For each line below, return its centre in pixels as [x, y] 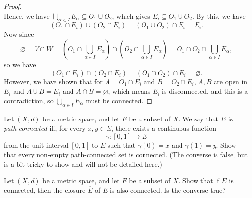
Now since [19, 34]
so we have [20, 64]
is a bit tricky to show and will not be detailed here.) [83, 164]
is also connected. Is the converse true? [168, 190]
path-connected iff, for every [45, 128]
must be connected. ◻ [119, 100]
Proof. [13, 6]
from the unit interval [36, 145]
